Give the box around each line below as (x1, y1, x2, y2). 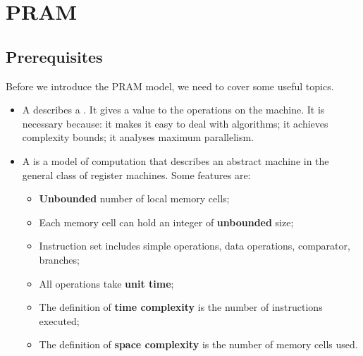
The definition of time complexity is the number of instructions (39, 300, 323, 314)
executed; (39, 313, 80, 328)
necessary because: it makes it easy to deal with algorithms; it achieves (22, 116, 328, 130)
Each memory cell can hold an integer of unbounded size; (39, 214, 294, 229)
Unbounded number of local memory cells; (39, 191, 230, 206)
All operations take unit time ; (39, 276, 174, 290)
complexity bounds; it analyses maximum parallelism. (22, 130, 254, 145)
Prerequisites (6, 45, 103, 67)
